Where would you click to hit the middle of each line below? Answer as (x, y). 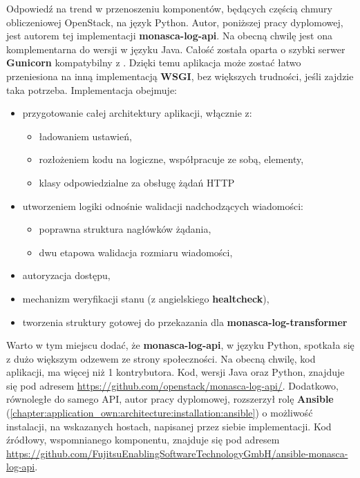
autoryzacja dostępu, (66, 275)
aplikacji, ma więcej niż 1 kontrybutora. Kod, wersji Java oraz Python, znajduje (176, 372)
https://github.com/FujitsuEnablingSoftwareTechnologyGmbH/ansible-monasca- (177, 453)
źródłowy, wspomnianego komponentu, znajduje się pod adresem (143, 440)
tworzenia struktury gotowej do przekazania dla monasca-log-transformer (185, 322)
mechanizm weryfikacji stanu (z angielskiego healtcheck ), (146, 298)
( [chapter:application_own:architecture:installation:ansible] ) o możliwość (160, 413)
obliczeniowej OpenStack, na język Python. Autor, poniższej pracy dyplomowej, (175, 22)
